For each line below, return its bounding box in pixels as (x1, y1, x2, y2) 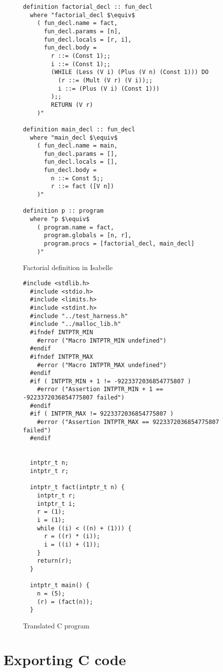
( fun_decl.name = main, (37, 142, 118, 149)
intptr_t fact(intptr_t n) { (30, 484, 125, 491)
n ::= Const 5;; (51, 174, 104, 182)
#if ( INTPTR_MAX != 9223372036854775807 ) (30, 410, 174, 418)
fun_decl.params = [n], (44, 27, 121, 35)
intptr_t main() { (30, 582, 90, 589)
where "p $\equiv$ (30, 216, 90, 223)
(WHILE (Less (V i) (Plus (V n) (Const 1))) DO (51, 69, 209, 76)
